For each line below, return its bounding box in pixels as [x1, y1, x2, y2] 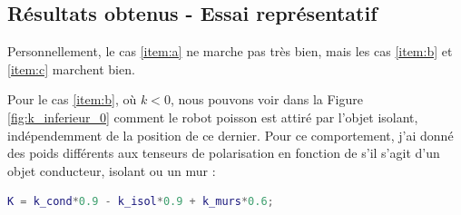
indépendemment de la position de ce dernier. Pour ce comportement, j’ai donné [7, 125, 454, 144]
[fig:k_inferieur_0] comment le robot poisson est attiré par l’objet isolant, [7, 107, 418, 126]
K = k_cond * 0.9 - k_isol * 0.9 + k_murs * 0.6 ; [7, 195, 274, 209]
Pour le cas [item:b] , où [7, 90, 137, 109]
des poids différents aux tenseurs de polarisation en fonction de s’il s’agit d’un [7, 143, 440, 162]
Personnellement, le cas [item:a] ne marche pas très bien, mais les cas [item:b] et [7, 42, 453, 61]
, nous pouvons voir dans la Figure [170, 90, 363, 109]
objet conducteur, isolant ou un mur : [7, 161, 216, 180]
